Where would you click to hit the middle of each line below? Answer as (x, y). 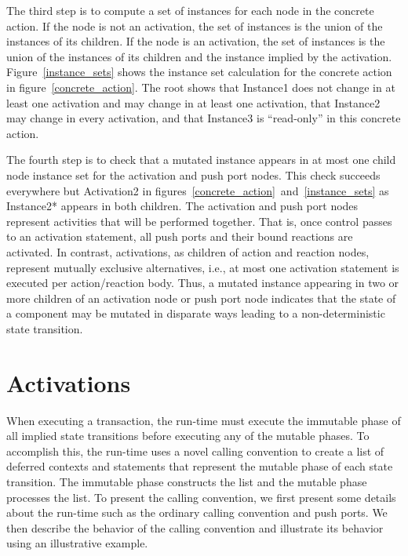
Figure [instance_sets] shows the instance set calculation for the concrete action (199, 72)
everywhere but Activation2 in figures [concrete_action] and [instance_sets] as (198, 190)
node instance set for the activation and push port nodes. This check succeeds (193, 174)
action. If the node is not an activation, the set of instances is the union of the (195, 25)
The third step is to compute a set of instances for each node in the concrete (190, 10)
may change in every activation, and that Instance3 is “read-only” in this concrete (204, 118)
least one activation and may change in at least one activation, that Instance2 (193, 102)
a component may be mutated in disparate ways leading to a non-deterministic (196, 313)
